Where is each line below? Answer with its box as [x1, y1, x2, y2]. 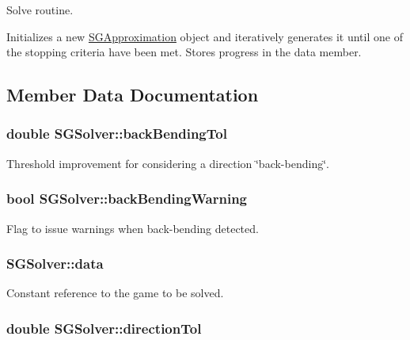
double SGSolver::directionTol [6, 318, 202, 338]
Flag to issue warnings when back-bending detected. [6, 220, 259, 236]
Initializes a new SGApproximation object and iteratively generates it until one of [6, 28, 403, 44]
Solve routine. [6, 2, 74, 17]
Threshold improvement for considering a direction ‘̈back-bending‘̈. [6, 155, 329, 171]
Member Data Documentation [6, 82, 259, 107]
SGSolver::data [6, 254, 104, 273]
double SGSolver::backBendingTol [6, 124, 227, 143]
